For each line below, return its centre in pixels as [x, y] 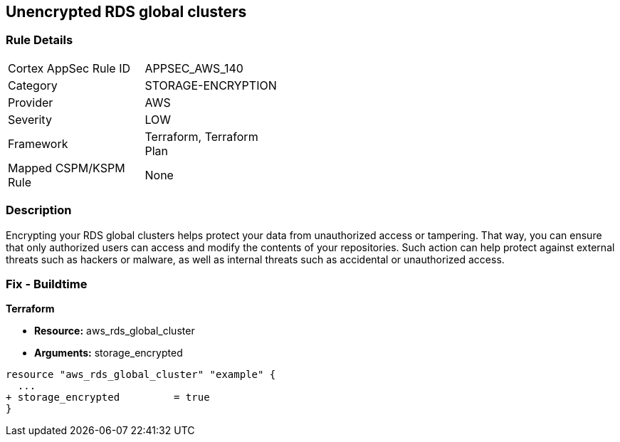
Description [39, 210]
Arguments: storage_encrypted [109, 353]
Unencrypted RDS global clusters [126, 12]
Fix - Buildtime [47, 284]
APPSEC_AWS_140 [194, 68]
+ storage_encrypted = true [108, 398]
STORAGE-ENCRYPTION [211, 85]
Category [33, 85]
